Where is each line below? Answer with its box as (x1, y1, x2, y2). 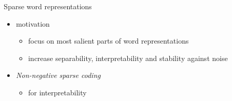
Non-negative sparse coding (16, 70, 101, 80)
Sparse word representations (4, 1, 92, 11)
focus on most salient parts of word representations (28, 35, 189, 46)
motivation (16, 18, 50, 29)
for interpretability (28, 87, 87, 97)
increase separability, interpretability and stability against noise (28, 52, 228, 63)
